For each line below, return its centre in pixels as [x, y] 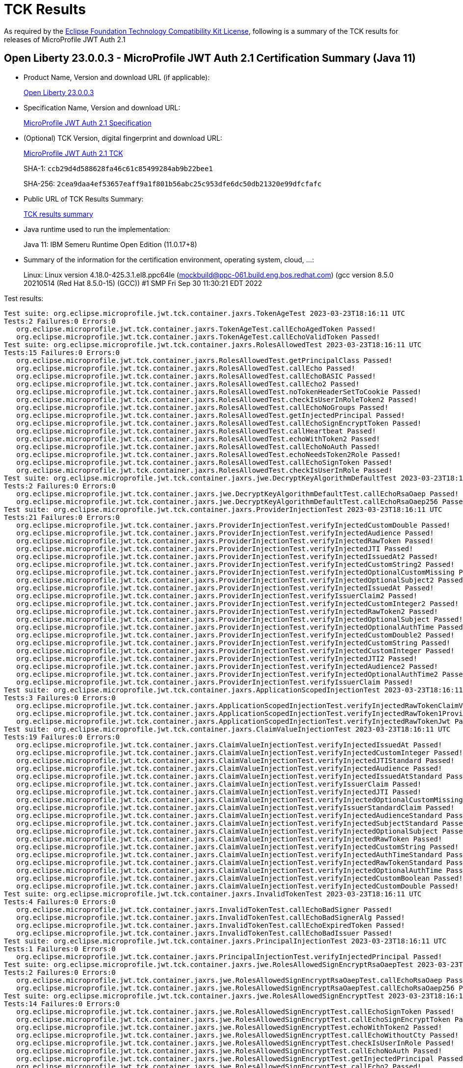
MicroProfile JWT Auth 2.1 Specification [88, 123]
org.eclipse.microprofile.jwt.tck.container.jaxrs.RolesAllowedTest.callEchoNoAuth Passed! [198, 446]
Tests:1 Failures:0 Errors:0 [60, 949]
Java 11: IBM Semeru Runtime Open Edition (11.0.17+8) [110, 244]
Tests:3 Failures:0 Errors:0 [60, 698]
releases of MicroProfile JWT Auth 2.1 [65, 39]
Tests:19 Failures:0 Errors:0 [62, 737]
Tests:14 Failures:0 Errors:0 [62, 1004]
